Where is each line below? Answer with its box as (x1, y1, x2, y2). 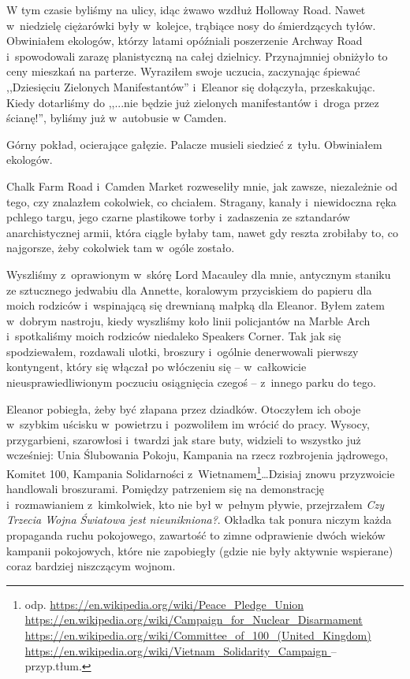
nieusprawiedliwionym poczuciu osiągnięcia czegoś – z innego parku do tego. (6, 374, 376, 391)
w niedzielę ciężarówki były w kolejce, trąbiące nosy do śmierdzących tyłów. (6, 17, 376, 33)
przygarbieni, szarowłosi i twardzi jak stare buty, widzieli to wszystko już (6, 431, 361, 447)
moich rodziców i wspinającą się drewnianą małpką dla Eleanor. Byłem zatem (6, 297, 385, 314)
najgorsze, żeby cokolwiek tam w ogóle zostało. (6, 239, 235, 256)
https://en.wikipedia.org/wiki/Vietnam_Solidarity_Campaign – (24, 642, 337, 659)
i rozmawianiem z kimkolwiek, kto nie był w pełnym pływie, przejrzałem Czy (6, 495, 384, 512)
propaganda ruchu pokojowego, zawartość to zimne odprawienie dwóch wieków (6, 527, 386, 544)
